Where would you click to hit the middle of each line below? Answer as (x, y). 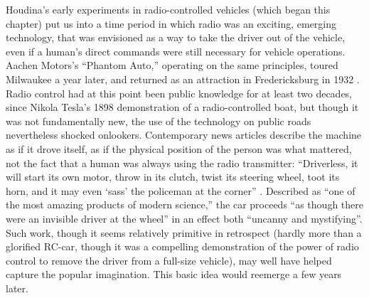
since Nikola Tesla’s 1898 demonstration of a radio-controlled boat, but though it (182, 107)
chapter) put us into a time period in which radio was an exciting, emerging (171, 23)
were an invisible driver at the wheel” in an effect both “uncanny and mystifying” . (184, 218)
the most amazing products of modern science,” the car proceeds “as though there (184, 204)
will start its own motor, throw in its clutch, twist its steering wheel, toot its (173, 177)
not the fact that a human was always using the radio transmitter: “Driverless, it (182, 163)
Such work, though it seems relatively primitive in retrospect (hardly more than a (184, 232)
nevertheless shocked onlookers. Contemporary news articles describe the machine (184, 135)
